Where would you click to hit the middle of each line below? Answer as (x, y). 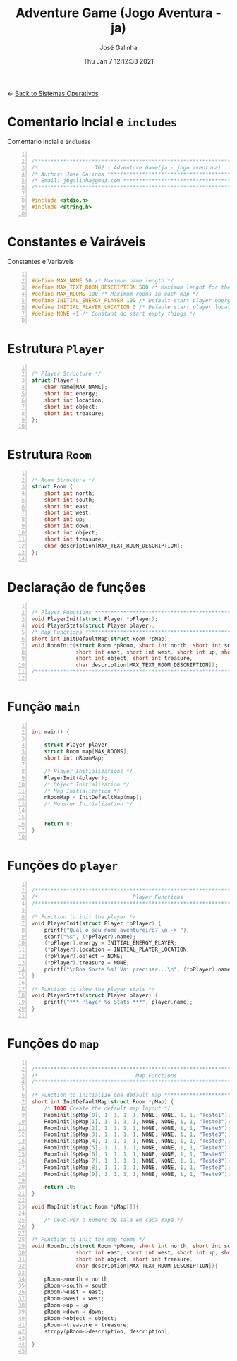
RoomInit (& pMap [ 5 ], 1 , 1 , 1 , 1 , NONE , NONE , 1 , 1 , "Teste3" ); (138, 1148)
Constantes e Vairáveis (77, 242)
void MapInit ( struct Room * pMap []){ (85, 1207)
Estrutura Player (56, 348)
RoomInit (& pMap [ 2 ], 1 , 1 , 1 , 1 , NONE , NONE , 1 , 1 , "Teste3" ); (138, 1128)
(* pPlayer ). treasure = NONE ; (87, 963)
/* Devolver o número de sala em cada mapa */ (114, 1220)
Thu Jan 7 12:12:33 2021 (119, 61)
